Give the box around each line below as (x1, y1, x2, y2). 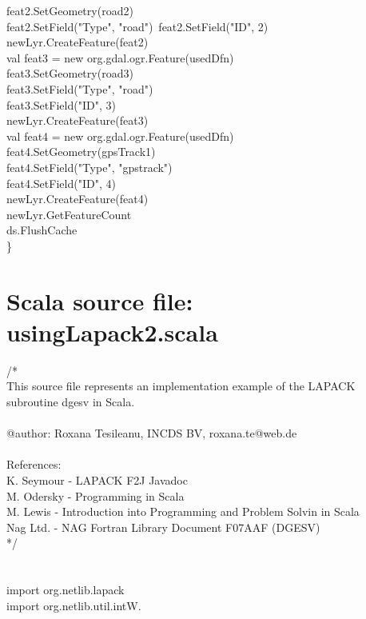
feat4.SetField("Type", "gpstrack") (6, 158, 173, 175)
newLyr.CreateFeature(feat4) (6, 190, 149, 207)
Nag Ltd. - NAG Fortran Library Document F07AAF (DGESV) (6, 518, 320, 535)
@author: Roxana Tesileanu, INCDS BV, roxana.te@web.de (6, 425, 297, 441)
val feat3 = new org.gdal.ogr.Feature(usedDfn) (6, 49, 234, 66)
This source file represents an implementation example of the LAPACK (6, 377, 356, 394)
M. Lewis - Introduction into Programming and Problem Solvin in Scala (6, 503, 360, 520)
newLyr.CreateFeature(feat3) (6, 112, 149, 129)
